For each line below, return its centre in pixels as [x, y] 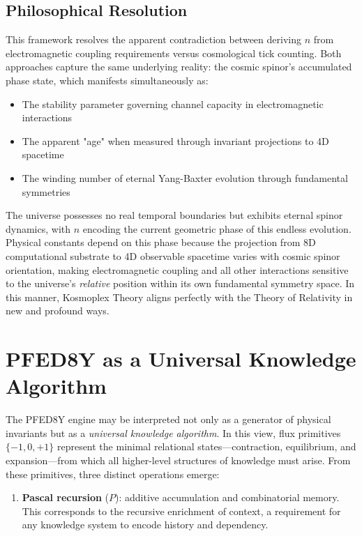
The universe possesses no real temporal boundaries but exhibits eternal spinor [174, 215]
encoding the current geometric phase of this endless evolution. [217, 228]
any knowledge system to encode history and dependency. [145, 524]
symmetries [46, 191]
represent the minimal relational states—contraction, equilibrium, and [206, 446]
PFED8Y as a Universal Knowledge [181, 359]
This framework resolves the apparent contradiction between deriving [153, 39]
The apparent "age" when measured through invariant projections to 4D [175, 140]
